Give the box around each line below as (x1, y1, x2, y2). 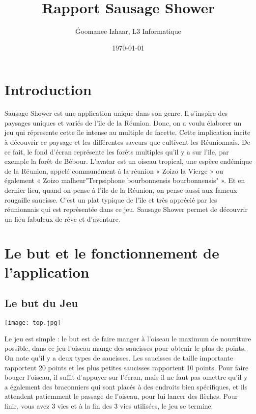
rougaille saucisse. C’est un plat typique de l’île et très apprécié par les (4, 194, 217, 205)
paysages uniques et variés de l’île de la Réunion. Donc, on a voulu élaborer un (4, 117, 242, 128)
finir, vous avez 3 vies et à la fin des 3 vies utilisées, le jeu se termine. (4, 400, 213, 411)
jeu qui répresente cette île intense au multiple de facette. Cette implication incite (4, 127, 251, 137)
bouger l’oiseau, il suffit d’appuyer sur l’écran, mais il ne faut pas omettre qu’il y (4, 372, 248, 382)
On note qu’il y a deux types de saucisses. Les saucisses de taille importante (4, 352, 233, 362)
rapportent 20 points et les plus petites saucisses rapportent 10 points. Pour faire (4, 362, 249, 372)
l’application (4, 261, 89, 282)
